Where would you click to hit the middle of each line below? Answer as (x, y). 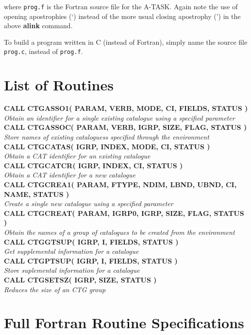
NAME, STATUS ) (37, 194)
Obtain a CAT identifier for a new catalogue (70, 175)
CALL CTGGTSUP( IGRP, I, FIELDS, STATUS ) (91, 241)
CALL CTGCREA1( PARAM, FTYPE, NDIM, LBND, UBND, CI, (120, 184)
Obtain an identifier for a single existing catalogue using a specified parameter (119, 117)
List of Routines (59, 85)
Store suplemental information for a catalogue (72, 270)
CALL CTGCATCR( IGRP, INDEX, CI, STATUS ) (93, 165)
